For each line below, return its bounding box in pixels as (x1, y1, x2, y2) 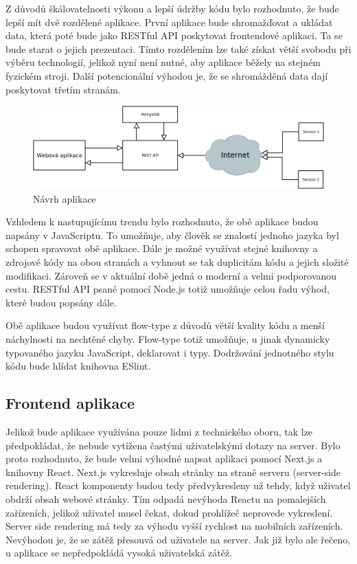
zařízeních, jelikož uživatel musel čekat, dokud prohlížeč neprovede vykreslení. (5, 505, 333, 519)
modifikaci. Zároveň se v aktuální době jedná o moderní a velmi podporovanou (5, 268, 337, 282)
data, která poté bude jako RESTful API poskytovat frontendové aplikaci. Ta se (5, 28, 343, 43)
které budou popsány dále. (5, 295, 117, 309)
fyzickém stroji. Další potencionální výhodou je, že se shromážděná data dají (5, 68, 328, 82)
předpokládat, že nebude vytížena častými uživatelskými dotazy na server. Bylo (5, 438, 341, 452)
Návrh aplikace (33, 191, 96, 205)
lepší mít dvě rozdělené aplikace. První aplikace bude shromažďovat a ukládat (5, 14, 333, 29)
